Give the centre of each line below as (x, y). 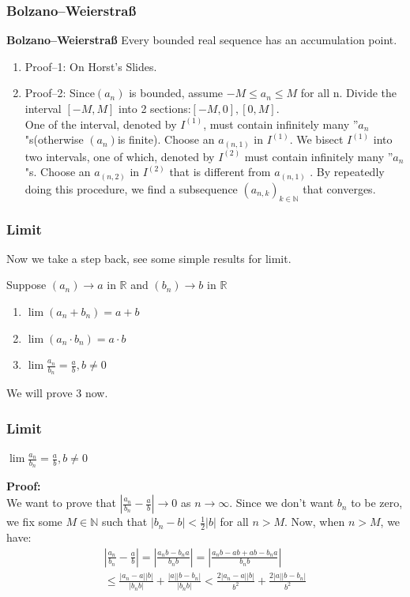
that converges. (339, 188)
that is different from (220, 172)
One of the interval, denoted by (101, 124)
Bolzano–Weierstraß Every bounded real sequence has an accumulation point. (202, 40)
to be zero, (377, 503)
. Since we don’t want (282, 503)
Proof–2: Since (60, 93)
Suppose (26, 285)
